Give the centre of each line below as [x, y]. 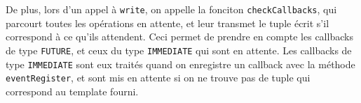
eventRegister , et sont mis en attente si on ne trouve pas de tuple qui [158, 78]
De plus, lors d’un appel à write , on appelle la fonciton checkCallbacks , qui [171, 9]
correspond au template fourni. [72, 91]
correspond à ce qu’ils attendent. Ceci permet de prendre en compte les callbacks [179, 37]
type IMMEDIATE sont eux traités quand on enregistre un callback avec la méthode [180, 64]
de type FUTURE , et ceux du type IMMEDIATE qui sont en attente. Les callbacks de [179, 50]
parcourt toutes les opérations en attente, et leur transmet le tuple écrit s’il [168, 23]
